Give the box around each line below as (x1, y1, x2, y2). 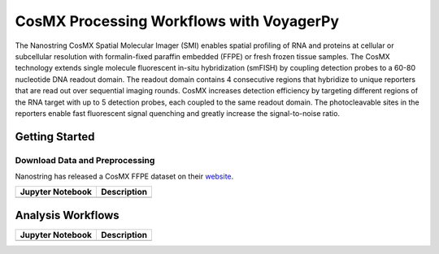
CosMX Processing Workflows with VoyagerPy (15, 12, 340, 30)
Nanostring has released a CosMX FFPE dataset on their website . (15, 171, 234, 182)
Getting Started (15, 130, 95, 144)
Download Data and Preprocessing (15, 154, 155, 166)
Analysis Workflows (15, 208, 120, 222)
